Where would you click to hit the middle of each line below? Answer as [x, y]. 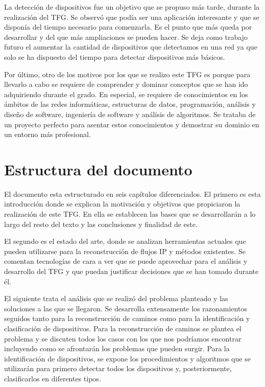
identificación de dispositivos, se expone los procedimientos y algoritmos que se [127, 358]
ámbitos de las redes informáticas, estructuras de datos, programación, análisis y [130, 104]
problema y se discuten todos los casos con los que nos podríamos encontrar [123, 338]
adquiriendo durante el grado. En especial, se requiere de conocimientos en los [126, 94]
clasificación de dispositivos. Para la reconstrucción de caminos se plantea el [123, 328]
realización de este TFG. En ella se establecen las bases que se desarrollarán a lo [130, 214]
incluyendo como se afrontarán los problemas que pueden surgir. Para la [117, 348]
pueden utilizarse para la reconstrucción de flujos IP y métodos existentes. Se [125, 251]
